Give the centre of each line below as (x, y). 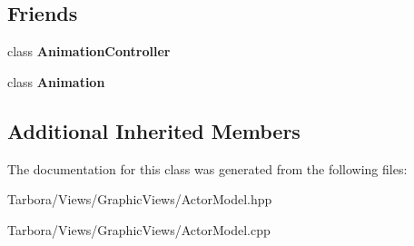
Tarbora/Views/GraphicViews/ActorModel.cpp (139, 229)
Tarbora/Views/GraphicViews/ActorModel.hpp (140, 199)
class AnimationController (89, 51)
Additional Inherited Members (154, 130)
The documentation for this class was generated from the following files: (207, 168)
